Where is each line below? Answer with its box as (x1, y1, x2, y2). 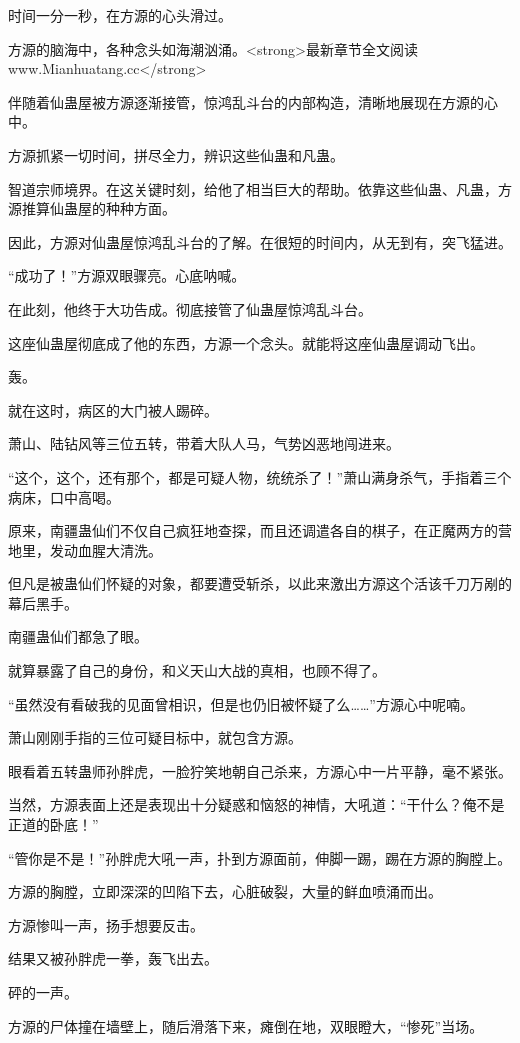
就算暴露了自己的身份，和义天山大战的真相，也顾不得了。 (8, 660, 386, 681)
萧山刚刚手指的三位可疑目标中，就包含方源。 (8, 727, 302, 748)
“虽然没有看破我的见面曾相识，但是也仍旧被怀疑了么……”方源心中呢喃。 (8, 693, 474, 714)
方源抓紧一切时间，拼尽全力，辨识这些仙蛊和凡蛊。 (8, 144, 344, 165)
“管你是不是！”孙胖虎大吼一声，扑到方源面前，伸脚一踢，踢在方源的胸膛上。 (8, 847, 512, 868)
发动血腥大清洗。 (49, 539, 162, 560)
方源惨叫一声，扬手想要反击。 (8, 914, 204, 935)
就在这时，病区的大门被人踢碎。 (8, 399, 218, 420)
